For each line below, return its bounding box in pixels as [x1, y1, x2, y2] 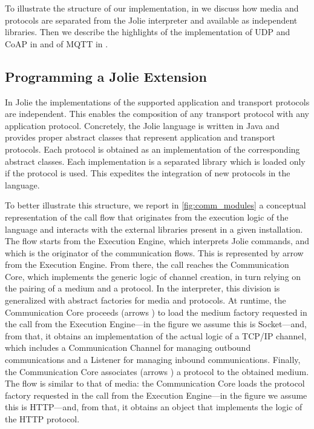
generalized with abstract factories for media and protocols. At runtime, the [5, 294, 286, 307]
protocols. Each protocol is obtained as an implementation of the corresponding [5, 142, 300, 155]
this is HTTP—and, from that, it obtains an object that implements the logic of [5, 401, 303, 413]
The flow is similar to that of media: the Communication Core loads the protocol [5, 377, 305, 390]
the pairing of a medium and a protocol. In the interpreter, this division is [5, 282, 280, 294]
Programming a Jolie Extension [5, 67, 207, 85]
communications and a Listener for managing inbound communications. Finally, [5, 353, 301, 366]
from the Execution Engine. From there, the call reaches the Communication [5, 258, 289, 271]
